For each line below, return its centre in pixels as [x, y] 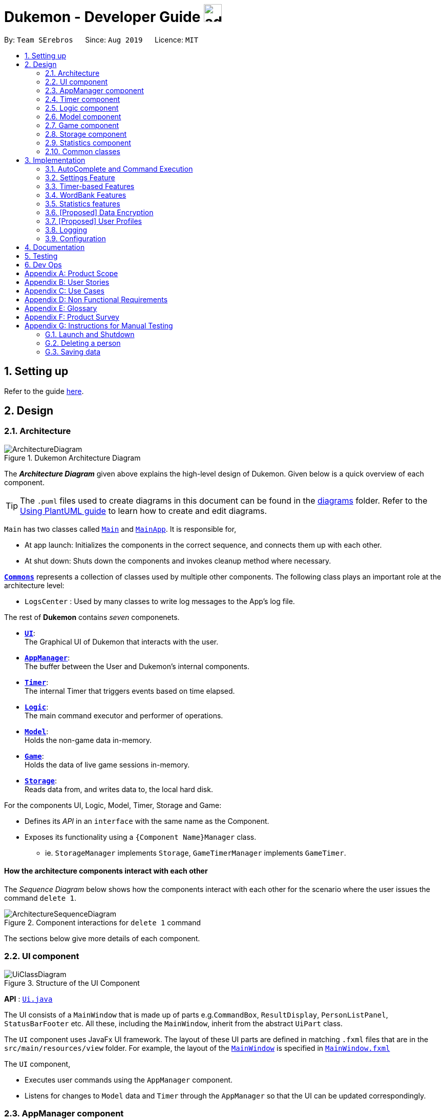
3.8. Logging [66, 230]
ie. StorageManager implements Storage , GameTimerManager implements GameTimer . [196, 853]
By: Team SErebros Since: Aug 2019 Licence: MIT [101, 39]
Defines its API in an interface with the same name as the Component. [147, 821]
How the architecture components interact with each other [106, 871]
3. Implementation [55, 160]
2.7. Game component [82, 125]
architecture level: [34, 585]
